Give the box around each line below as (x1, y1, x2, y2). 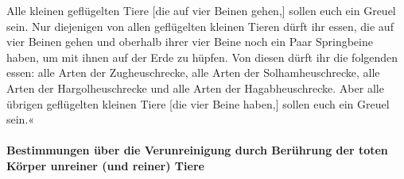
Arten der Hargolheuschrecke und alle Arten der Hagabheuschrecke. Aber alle (6, 79, 384, 96)
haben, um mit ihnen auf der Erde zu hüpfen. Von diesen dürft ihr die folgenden (6, 48, 398, 65)
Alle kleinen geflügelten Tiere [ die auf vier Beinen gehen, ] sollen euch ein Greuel (6, 2, 396, 18)
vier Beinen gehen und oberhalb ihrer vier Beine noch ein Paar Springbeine (6, 33, 373, 50)
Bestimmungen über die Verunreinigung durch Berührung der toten (6, 142, 388, 158)
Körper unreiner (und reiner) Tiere (6, 157, 204, 173)
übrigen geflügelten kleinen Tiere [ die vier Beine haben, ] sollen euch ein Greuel (6, 95, 390, 112)
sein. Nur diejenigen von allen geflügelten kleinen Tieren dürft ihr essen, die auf (6, 17, 394, 34)
